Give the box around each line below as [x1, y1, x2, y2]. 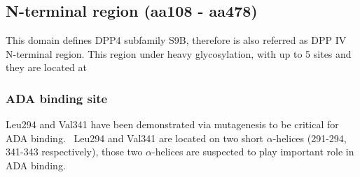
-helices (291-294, [272, 130, 347, 145]
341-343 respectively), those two [6, 144, 143, 159]
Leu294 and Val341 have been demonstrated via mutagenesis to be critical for [6, 117, 339, 132]
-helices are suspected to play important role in [152, 144, 354, 159]
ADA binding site [6, 89, 108, 107]
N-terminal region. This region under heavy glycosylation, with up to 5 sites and [6, 46, 352, 61]
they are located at [6, 60, 87, 75]
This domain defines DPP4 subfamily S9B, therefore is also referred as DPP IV [6, 33, 347, 47]
